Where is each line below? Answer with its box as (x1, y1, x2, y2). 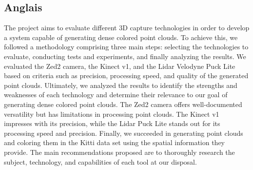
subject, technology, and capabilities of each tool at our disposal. (4, 156, 197, 167)
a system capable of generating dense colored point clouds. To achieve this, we (4, 32, 238, 42)
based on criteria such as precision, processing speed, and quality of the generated (4, 70, 249, 81)
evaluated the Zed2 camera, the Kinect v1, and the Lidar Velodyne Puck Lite (4, 61, 235, 71)
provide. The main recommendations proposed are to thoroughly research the (4, 147, 235, 157)
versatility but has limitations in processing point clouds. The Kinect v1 (4, 108, 219, 119)
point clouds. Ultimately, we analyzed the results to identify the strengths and (4, 80, 237, 90)
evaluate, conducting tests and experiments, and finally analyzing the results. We (4, 51, 246, 61)
